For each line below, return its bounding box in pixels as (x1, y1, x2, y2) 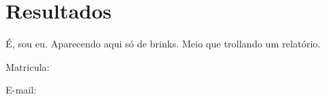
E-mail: (6, 82, 37, 97)
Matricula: (6, 59, 50, 74)
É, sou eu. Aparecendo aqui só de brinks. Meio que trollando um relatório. (6, 36, 321, 51)
